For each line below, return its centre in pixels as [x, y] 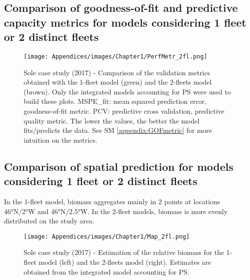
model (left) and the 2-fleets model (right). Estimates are [125, 262]
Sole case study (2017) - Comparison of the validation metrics [117, 72]
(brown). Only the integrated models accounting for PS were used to [127, 91]
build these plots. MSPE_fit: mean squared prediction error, [115, 101]
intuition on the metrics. [61, 140]
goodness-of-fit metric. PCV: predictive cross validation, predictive [124, 111]
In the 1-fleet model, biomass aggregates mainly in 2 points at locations [112, 201]
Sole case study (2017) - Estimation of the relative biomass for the [124, 252]
